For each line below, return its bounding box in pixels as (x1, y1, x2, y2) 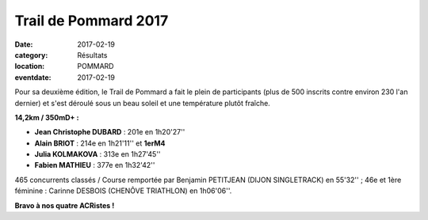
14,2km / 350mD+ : (14, 112, 79, 122)
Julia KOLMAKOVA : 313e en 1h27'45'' (34, 150, 162, 159)
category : (14, 50, 48, 59)
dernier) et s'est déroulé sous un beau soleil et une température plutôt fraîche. (14, 98, 271, 108)
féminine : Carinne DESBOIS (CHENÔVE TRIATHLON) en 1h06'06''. (14, 186, 232, 195)
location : (14, 62, 45, 71)
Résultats (77, 50, 108, 59)
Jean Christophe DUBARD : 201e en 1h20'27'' (34, 127, 185, 137)
